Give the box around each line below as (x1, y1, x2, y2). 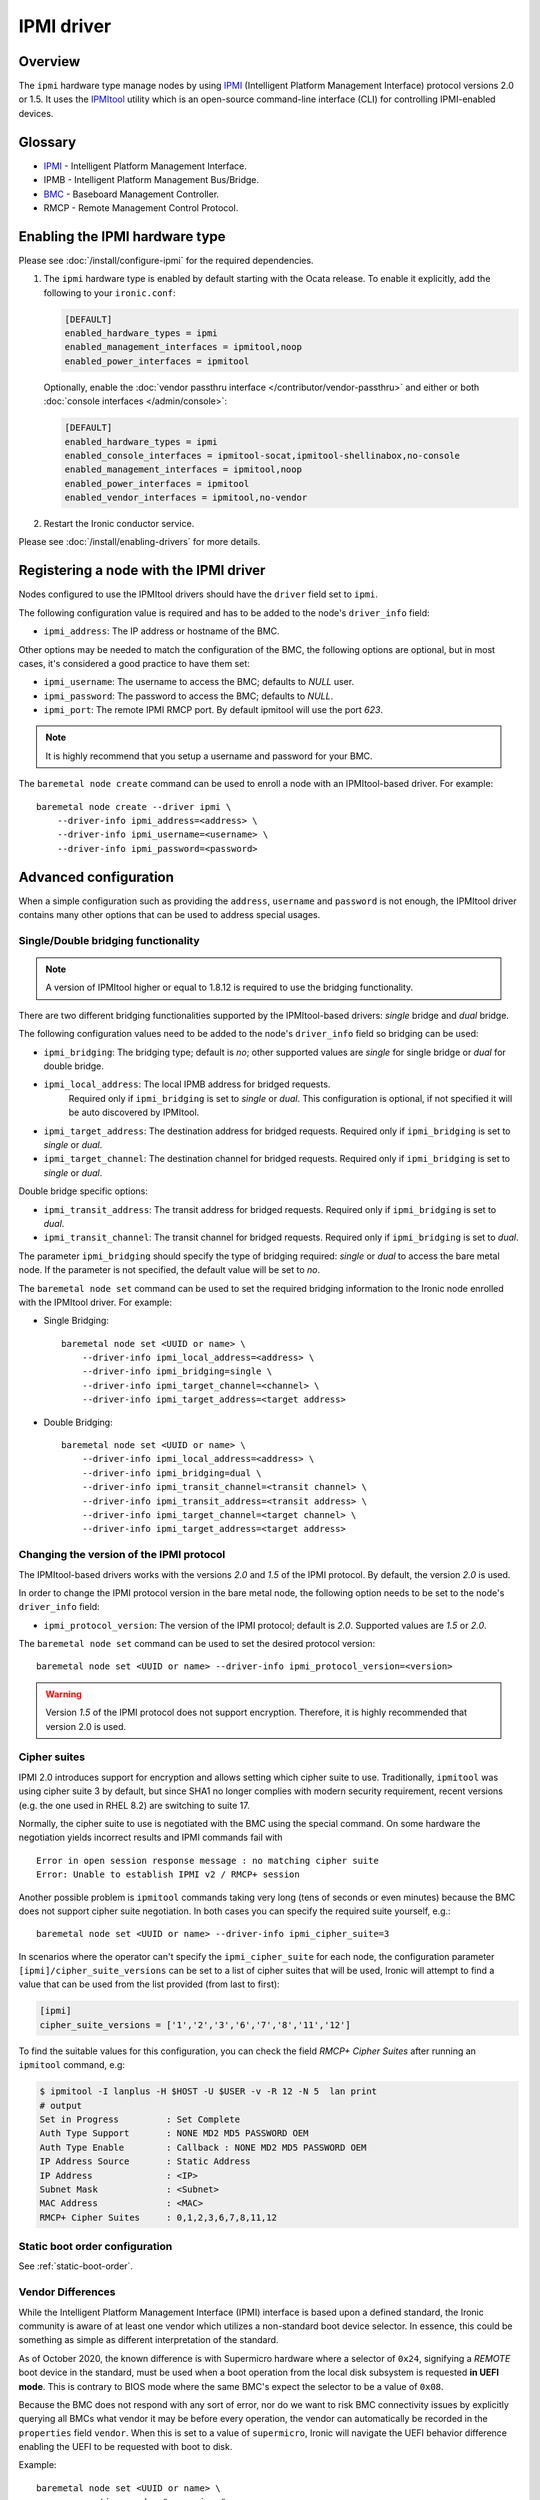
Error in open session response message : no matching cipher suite (36, 1855, 379, 1866)
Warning (45, 1688, 82, 1700)
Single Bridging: (43, 1315, 110, 1327)
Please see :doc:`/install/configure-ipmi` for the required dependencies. (18, 254, 314, 266)
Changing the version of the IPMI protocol (18, 1548, 226, 1562)
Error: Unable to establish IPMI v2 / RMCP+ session (36, 1869, 300, 1880)
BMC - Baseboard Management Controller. (43, 188, 220, 200)
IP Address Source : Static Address (39, 2156, 251, 2167)
